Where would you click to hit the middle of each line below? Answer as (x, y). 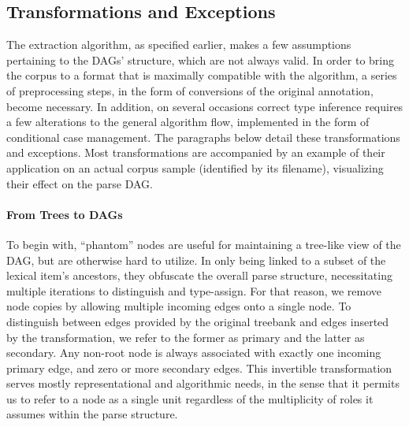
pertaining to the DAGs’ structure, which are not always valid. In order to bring (200, 59)
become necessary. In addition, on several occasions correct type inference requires (205, 106)
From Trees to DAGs (65, 214)
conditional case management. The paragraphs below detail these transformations (203, 137)
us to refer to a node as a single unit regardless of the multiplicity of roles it (190, 398)
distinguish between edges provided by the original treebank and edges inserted (198, 321)
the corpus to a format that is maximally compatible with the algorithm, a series (202, 75)
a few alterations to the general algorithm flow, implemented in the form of (188, 122)
